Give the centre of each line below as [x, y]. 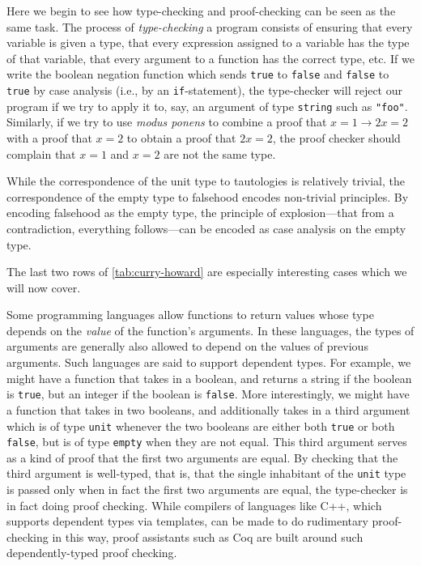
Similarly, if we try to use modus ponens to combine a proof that [167, 122]
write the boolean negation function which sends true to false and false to [198, 74]
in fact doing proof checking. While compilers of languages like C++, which [194, 505]
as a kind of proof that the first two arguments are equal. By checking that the [202, 457]
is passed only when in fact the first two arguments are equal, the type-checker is [207, 489]
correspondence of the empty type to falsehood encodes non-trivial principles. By [208, 196]
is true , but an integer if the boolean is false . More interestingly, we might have [208, 394]
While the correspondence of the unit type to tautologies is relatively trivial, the [206, 181]
